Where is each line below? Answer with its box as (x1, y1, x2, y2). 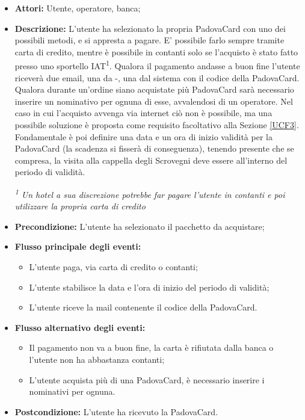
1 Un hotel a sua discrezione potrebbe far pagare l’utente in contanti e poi (14, 186, 285, 200)
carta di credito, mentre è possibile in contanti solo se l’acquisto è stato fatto (14, 45, 298, 58)
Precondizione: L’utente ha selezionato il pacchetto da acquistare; (14, 220, 265, 232)
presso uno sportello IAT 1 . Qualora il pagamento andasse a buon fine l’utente (14, 58, 300, 72)
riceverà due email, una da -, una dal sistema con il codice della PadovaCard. (14, 71, 300, 84)
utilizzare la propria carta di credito (14, 200, 146, 212)
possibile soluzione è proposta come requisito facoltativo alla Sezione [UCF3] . (14, 119, 299, 131)
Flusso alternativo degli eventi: (14, 321, 146, 333)
